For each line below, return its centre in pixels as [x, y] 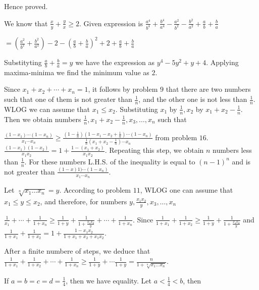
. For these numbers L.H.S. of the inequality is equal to [110, 161]
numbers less [232, 150]
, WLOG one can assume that [187, 190]
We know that [26, 23]
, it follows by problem [123, 89]
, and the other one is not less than [193, 99]
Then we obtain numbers [43, 119]
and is [241, 161]
